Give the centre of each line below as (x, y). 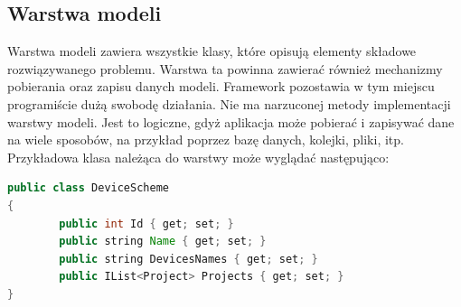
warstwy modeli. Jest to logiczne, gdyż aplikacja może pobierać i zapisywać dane (231, 121)
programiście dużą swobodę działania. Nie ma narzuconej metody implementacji (229, 103)
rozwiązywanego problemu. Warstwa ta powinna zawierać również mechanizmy (225, 68)
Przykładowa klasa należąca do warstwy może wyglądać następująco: (198, 157)
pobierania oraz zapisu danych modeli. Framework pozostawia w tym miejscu (221, 86)
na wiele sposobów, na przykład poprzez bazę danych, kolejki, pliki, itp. (206, 140)
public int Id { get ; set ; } (146, 223)
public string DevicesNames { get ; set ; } (188, 259)
